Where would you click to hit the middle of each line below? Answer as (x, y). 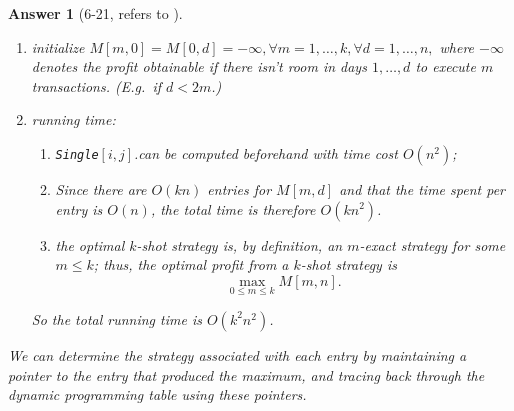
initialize (58, 46)
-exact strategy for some (432, 244)
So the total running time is (116, 318)
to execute (445, 66)
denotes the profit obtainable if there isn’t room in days (199, 66)
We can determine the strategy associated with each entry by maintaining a (237, 354)
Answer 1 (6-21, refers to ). (95, 13)
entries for (239, 188)
